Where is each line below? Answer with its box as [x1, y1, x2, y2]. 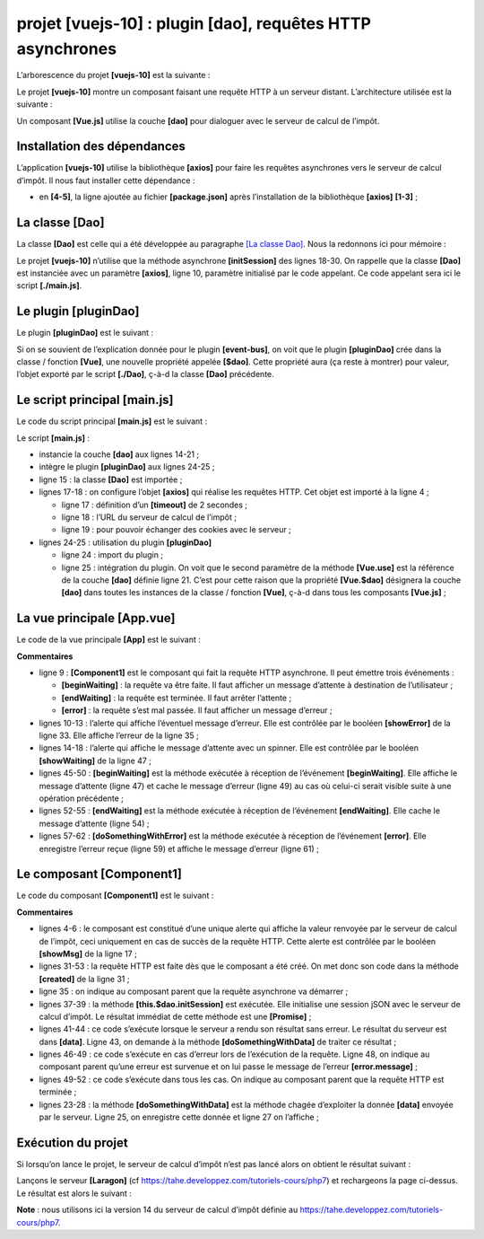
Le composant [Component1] [16, 866, 183, 882]
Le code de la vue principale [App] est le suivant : [16, 634, 201, 646]
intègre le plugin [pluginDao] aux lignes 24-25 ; [39, 461, 215, 472]
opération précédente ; [39, 793, 125, 804]
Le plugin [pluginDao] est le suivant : [16, 328, 154, 338]
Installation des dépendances [16, 139, 186, 154]
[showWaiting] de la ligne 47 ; [39, 755, 152, 766]
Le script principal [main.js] [16, 392, 174, 408]
